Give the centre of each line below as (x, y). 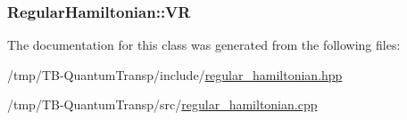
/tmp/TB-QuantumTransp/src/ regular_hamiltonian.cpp (162, 104)
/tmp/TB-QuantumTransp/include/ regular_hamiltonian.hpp (175, 74)
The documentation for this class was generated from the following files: (204, 45)
